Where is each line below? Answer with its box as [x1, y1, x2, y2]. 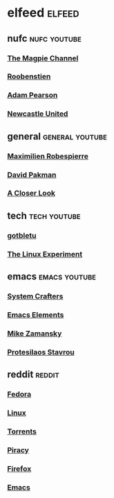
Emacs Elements [7, 310, 64, 320]
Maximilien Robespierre [7, 151, 88, 161]
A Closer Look [7, 189, 55, 198]
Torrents [7, 427, 37, 436]
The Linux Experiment [7, 249, 83, 259]
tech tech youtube [7, 209, 81, 221]
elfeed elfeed [7, 5, 79, 21]
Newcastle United [7, 109, 68, 119]
